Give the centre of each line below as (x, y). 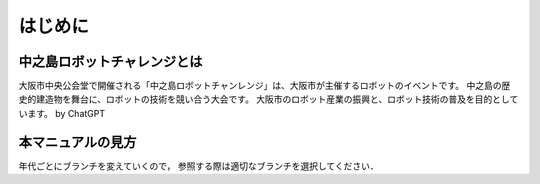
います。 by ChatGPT (62, 113)
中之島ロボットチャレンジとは (110, 61)
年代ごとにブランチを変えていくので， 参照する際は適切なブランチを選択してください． (198, 166)
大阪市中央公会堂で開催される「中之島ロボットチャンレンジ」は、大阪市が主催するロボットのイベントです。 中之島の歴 (264, 86)
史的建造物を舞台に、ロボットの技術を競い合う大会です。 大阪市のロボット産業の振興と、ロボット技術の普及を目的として (268, 99)
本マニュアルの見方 (77, 141)
